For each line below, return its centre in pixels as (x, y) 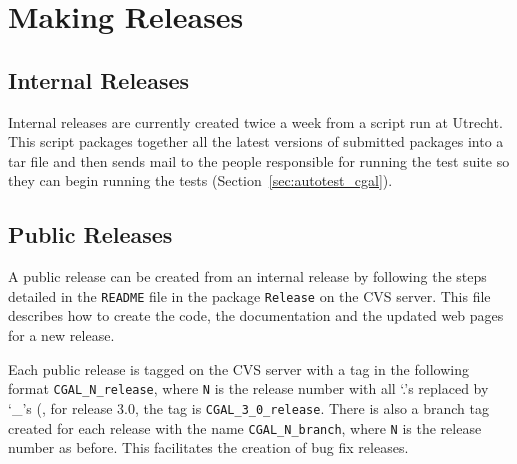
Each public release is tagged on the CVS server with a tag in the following (238, 368)
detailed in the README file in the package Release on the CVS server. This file (249, 295)
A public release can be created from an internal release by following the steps (247, 276)
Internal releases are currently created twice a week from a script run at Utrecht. (255, 121)
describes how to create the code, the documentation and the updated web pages (256, 315)
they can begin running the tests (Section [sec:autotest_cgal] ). (200, 180)
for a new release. (61, 335)
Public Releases (90, 234)
